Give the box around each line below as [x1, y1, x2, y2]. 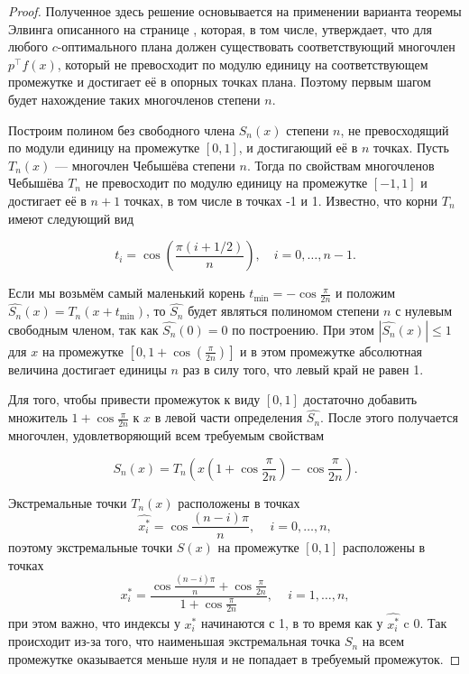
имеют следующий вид [8, 208, 134, 227]
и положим [336, 283, 396, 302]
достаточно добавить [303, 390, 418, 409]
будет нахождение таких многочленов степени [8, 89, 261, 108]
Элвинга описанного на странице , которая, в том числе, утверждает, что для [8, 19, 432, 38]
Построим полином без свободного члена [8, 120, 235, 139]
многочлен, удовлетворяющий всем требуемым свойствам [8, 426, 325, 444]
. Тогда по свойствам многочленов [246, 155, 435, 174]
